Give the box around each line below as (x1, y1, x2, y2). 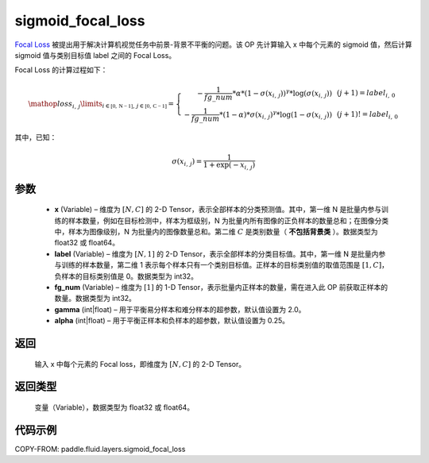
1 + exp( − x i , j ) (203, 160, 256, 171)
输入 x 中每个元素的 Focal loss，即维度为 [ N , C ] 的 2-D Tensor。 (34, 359, 246, 368)
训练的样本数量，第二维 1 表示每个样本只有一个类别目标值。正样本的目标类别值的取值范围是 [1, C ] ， (60, 260, 389, 270)
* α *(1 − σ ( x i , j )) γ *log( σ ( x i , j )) (232, 87, 333, 99)
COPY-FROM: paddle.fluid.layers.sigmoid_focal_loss (14, 444, 186, 453)
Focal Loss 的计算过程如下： (14, 65, 108, 75)
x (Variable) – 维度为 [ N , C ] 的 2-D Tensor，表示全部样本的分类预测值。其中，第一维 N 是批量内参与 (54, 205, 382, 214)
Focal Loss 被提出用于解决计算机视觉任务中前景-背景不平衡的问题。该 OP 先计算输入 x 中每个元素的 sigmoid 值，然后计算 (14, 40, 412, 49)
